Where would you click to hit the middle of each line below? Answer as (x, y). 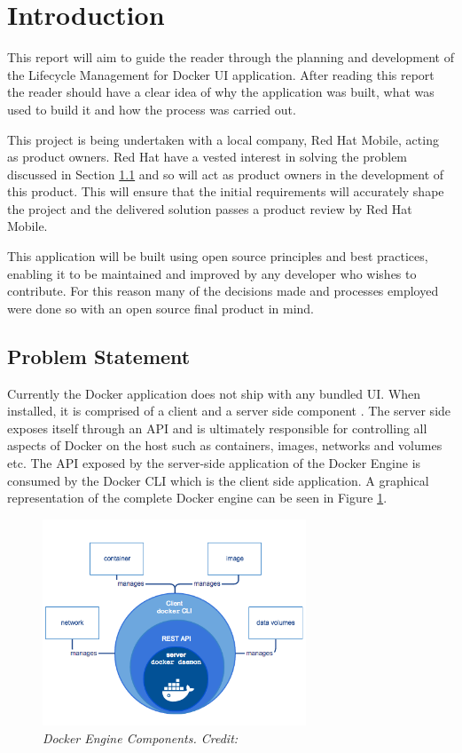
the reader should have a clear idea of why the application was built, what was (221, 92)
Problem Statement (99, 356)
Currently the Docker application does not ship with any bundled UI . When (214, 393)
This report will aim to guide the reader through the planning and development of (231, 57)
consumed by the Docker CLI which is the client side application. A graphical (218, 480)
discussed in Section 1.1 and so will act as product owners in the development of (226, 174)
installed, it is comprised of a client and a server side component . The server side (229, 411)
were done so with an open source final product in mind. (161, 308)
